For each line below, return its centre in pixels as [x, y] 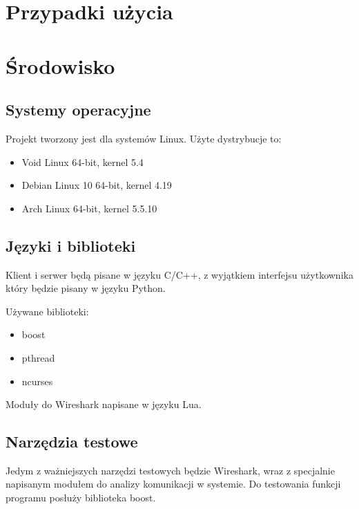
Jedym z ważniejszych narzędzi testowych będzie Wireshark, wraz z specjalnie [170, 470]
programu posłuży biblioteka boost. [81, 498]
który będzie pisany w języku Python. [86, 288]
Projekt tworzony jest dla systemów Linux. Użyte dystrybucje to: [144, 138]
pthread [38, 357]
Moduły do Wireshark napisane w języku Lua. [104, 404]
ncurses [37, 381]
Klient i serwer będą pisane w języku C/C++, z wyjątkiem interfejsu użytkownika [179, 274]
